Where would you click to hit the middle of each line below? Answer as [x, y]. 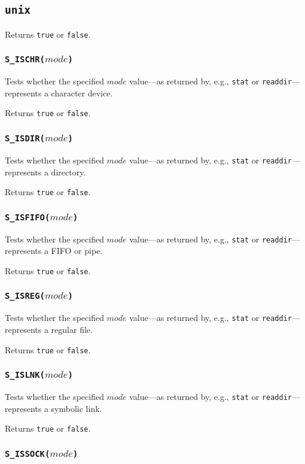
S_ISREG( [25, 296]
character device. [82, 93]
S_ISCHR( [25, 60]
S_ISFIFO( [28, 217]
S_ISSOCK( [28, 454]
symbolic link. [77, 408]
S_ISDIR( [25, 139]
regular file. [72, 329]
